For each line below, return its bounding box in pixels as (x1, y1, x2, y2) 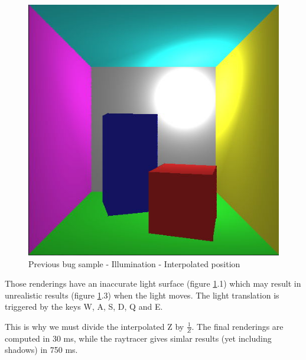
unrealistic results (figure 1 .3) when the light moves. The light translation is (5, 288, 279, 301)
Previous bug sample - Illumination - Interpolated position (28, 257, 240, 270)
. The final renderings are (191, 320, 284, 332)
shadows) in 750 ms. (5, 343, 78, 356)
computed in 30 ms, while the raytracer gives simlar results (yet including (5, 332, 272, 344)
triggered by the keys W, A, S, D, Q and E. (5, 300, 163, 313)
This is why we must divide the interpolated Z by (5, 320, 184, 332)
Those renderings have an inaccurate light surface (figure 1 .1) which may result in (5, 277, 301, 290)
